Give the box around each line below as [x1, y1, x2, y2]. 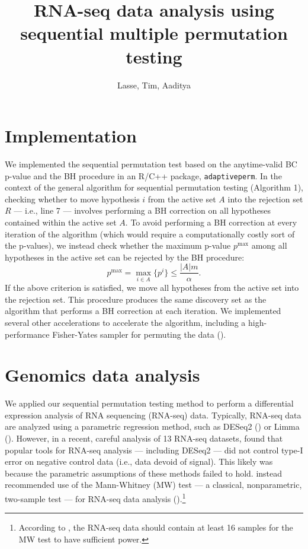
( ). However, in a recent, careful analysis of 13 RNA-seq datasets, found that [5, 432, 283, 444]
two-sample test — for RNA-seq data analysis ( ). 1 [5, 490, 186, 504]
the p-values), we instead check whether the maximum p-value [5, 239, 231, 252]
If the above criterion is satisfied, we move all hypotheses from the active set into [5, 281, 299, 294]
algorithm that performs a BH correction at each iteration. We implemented [5, 304, 281, 317]
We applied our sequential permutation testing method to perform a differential [5, 397, 294, 410]
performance [5, 328, 50, 340]
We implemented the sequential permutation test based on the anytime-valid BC [5, 158, 297, 170]
